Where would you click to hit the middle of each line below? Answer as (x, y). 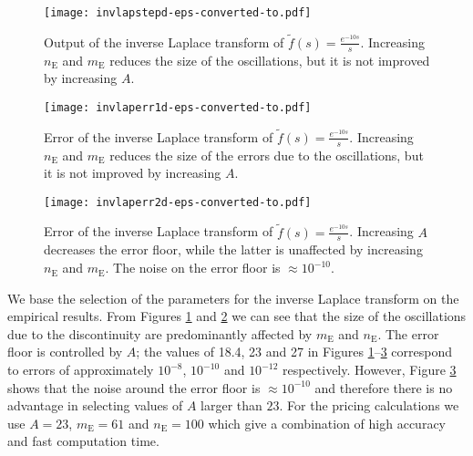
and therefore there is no (384, 387)
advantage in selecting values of (95, 405)
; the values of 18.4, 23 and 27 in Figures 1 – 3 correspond (294, 352)
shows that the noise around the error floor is (134, 387)
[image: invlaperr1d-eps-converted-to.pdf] (178, 107)
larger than (231, 405)
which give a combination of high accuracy (327, 423)
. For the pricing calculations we (369, 405)
